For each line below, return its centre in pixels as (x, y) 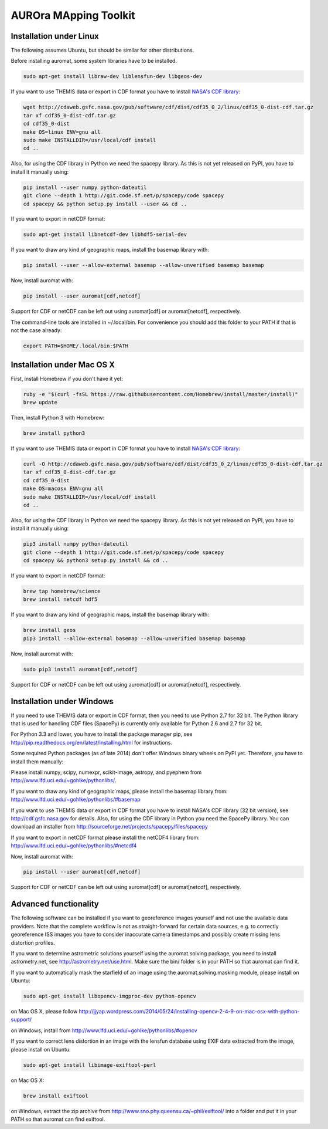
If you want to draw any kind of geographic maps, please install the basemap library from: (119, 791)
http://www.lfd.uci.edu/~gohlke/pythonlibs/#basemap (76, 800)
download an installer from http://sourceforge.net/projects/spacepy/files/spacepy (109, 827)
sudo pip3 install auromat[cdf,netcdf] (80, 669)
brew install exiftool (56, 1096)
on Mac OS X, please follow (44, 1012)
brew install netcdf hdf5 (60, 599)
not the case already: (36, 330)
